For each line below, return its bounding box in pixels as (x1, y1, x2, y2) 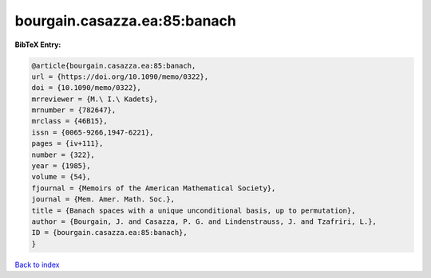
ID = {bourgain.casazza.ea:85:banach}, (31, 228, 188, 237)
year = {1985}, (31, 162, 91, 170)
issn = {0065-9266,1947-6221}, (31, 127, 155, 137)
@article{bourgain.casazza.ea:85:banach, (31, 61, 196, 70)
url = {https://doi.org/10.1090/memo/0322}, (31, 72, 209, 81)
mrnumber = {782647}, (31, 106, 117, 115)
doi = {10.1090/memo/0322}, (31, 84, 141, 92)
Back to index (14, 260, 60, 269)
